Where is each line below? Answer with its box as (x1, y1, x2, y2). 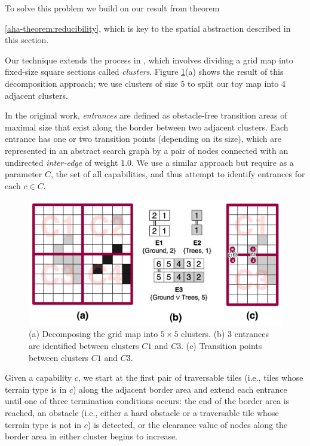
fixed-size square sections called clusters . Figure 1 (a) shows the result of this (5, 65, 284, 78)
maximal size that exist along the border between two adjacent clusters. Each (5, 120, 288, 133)
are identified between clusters (29, 339, 139, 352)
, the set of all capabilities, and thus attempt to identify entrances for (50, 168, 305, 180)
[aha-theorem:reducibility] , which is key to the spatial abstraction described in (5, 22, 291, 34)
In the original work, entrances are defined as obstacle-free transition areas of (5, 109, 287, 122)
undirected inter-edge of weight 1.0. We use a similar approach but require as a (5, 156, 294, 168)
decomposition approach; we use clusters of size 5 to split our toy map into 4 (5, 77, 286, 89)
